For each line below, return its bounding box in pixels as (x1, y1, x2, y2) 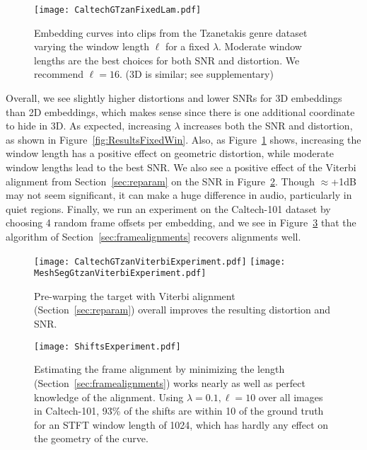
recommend (34, 67, 84, 81)
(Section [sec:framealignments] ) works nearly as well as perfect (34, 375, 305, 390)
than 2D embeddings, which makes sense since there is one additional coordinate (6, 104, 355, 119)
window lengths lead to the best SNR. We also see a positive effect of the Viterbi (6, 160, 356, 174)
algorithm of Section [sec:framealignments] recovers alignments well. (6, 229, 301, 243)
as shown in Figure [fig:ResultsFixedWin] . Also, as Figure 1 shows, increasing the (6, 132, 361, 146)
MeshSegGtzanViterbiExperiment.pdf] (34, 268, 206, 279)
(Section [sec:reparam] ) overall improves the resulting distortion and (34, 302, 331, 317)
